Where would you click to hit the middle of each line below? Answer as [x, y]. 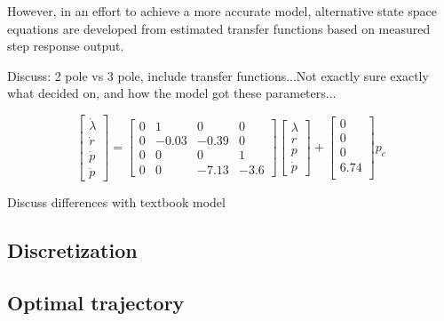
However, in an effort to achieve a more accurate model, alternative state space [222, 11]
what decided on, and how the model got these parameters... [172, 93]
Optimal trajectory [96, 302]
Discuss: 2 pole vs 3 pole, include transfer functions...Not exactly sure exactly [218, 75]
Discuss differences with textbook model [116, 201]
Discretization [72, 249]
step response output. [66, 46]
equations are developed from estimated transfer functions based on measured [219, 28]
